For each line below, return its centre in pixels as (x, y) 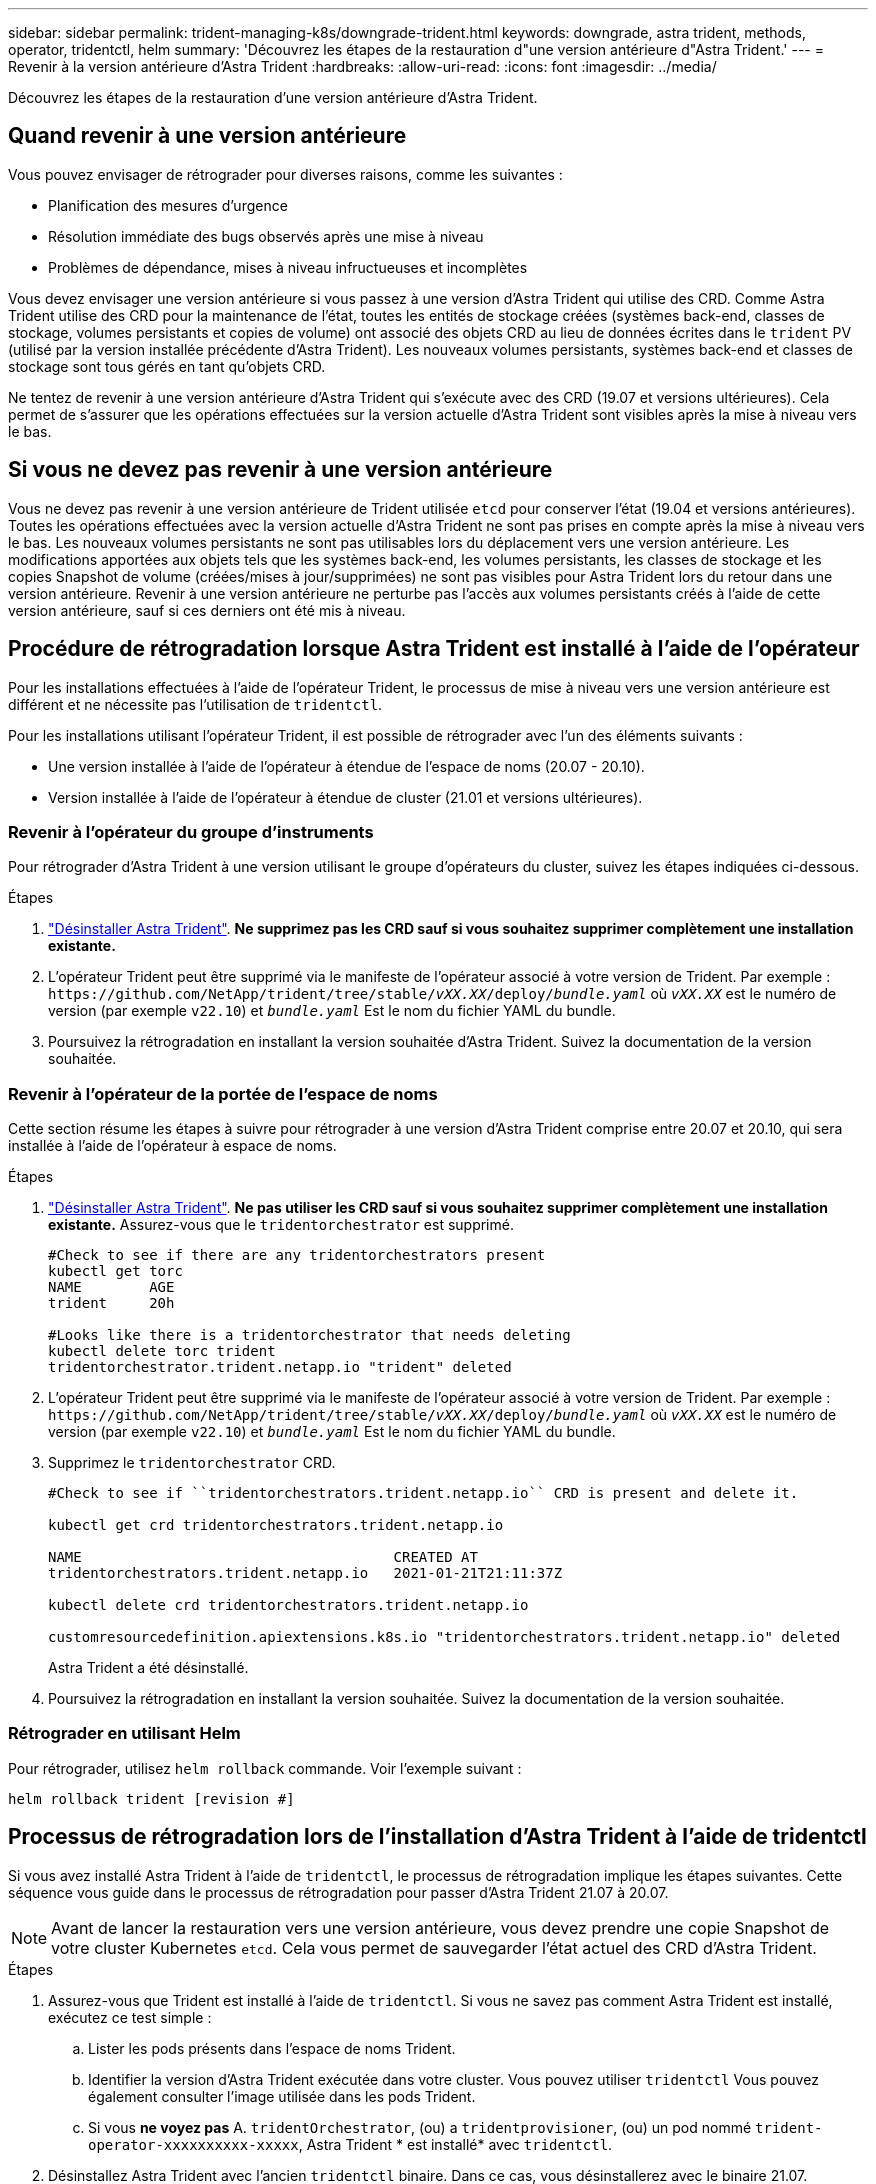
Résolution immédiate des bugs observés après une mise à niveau (266, 236)
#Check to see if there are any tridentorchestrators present (297, 1255)
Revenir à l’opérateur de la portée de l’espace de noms (223, 1093)
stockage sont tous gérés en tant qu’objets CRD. (167, 366)
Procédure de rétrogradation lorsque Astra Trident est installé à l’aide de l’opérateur (434, 649)
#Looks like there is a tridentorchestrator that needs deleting (309, 1335)
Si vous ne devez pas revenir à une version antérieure (280, 470)
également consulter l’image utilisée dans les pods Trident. (282, 2096)
